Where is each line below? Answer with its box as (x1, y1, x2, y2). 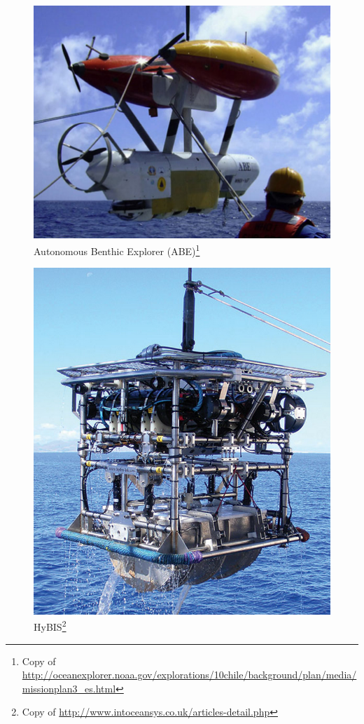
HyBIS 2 (34, 617, 66, 634)
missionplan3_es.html (22, 681, 116, 695)
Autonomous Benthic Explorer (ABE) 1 (34, 242, 200, 258)
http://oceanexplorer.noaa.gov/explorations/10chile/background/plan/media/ (22, 667, 357, 682)
